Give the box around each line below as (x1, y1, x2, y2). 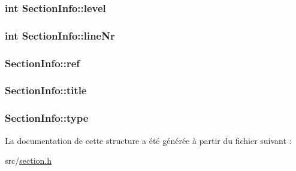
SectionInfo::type (5, 110, 89, 125)
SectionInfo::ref (5, 55, 80, 70)
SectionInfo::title (5, 83, 87, 98)
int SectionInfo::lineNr (5, 28, 115, 43)
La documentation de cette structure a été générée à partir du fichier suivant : (5, 134, 292, 146)
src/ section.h (5, 154, 52, 167)
